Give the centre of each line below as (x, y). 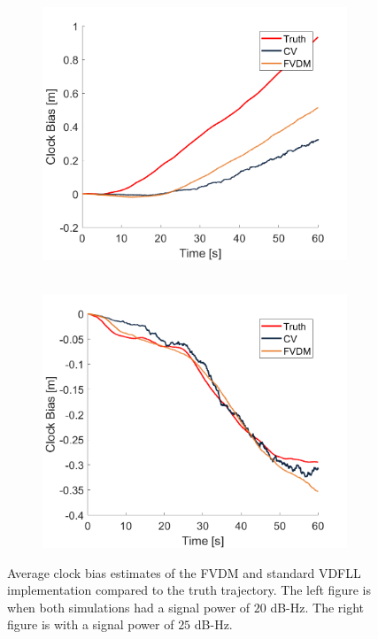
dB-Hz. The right (317, 607)
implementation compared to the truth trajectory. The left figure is (189, 590)
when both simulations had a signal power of (129, 607)
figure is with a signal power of (91, 624)
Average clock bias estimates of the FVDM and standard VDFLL (184, 572)
